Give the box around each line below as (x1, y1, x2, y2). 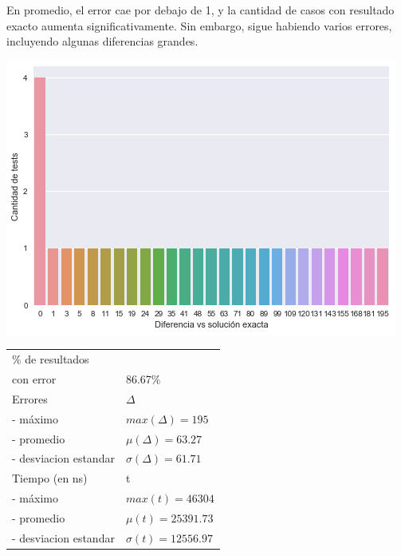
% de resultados (12, 351, 89, 367)
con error (12, 370, 57, 387)
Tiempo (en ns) (12, 470, 88, 486)
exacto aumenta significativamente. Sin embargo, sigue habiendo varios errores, (6, 17, 392, 34)
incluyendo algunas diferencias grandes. (6, 33, 199, 50)
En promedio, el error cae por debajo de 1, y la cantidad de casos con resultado (6, 2, 395, 18)
